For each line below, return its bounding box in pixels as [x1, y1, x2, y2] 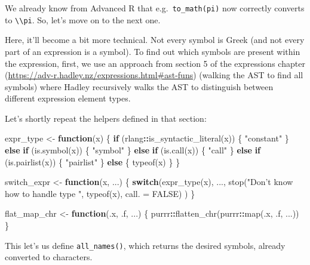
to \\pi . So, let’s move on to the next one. [5, 13, 161, 26]
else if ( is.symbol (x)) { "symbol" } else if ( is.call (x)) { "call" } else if [5, 144, 261, 156]
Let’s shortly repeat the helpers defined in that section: [5, 112, 207, 124]
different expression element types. [5, 92, 131, 104]
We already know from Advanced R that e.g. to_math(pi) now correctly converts [5, 2, 305, 14]
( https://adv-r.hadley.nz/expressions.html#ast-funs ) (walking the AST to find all [5, 69, 303, 81]
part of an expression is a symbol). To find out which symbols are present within [5, 45, 300, 57]
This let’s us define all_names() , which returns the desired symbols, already [5, 239, 286, 251]
